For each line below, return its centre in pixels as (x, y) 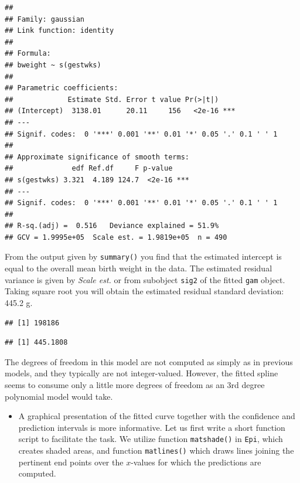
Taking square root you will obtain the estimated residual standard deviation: (144, 291)
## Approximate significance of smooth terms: (97, 157)
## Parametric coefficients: (62, 88)
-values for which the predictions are (196, 462)
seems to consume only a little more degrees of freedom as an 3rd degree (135, 384)
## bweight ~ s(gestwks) (53, 65)
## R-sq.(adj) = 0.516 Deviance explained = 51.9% (112, 226)
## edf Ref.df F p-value (89, 169)
